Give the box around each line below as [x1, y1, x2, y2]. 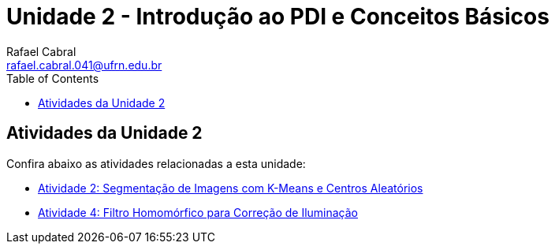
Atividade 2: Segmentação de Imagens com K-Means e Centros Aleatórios [38, 181, 423, 195]
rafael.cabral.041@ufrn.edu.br [6, 58, 162, 72]
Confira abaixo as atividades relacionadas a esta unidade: [6, 156, 306, 170]
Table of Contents [6, 71, 99, 85]
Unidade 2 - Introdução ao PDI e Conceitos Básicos [6, 3, 549, 30]
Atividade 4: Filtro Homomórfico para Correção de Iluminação [38, 205, 358, 219]
